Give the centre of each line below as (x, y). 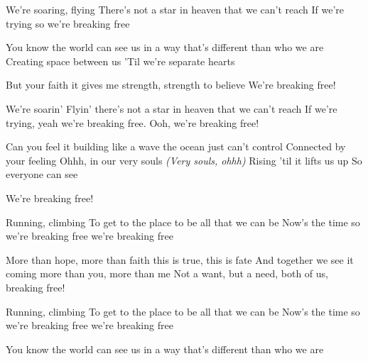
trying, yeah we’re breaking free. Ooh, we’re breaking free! (132, 122)
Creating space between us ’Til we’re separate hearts (120, 61)
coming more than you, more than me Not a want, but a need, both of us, (167, 273)
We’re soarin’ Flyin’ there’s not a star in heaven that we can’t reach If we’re (172, 108)
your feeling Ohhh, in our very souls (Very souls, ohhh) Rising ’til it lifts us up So (184, 160)
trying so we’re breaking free (68, 23)
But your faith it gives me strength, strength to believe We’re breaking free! (171, 85)
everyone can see (42, 174)
